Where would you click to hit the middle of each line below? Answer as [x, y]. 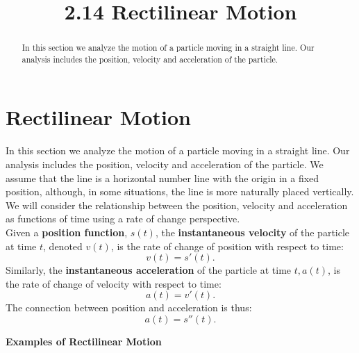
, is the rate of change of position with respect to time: [227, 246]
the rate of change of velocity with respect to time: [114, 283]
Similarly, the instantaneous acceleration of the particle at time [149, 270]
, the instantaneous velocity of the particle [252, 232]
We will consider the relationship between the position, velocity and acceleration [177, 205]
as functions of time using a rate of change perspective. [123, 219]
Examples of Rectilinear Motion [84, 341]
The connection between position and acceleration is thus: [129, 307]
